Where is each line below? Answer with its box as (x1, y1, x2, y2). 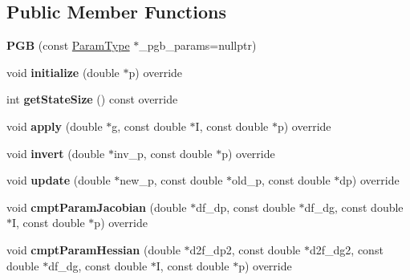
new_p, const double (120, 172, 223, 189)
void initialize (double (6, 63, 120, 80)
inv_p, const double (113, 144, 213, 161)
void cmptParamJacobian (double (6, 198, 187, 215)
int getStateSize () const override (6, 91, 178, 108)
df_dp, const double (196, 198, 295, 215)
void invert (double (6, 144, 105, 161)
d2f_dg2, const (309, 241, 384, 258)
